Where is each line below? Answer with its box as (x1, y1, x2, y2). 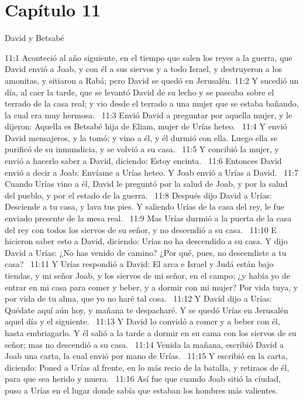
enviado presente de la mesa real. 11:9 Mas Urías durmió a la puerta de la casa (5, 212, 292, 224)
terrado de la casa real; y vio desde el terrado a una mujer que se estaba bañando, (5, 97, 299, 110)
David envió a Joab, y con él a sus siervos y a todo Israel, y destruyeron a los (5, 63, 282, 75)
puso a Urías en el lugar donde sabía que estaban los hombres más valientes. (5, 384, 278, 396)
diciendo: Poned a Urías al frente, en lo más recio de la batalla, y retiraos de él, (5, 361, 290, 373)
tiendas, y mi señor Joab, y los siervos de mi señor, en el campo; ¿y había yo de (5, 269, 290, 281)
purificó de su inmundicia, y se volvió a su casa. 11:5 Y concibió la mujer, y (5, 143, 279, 155)
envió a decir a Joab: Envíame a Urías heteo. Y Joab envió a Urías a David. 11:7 (5, 166, 298, 178)
